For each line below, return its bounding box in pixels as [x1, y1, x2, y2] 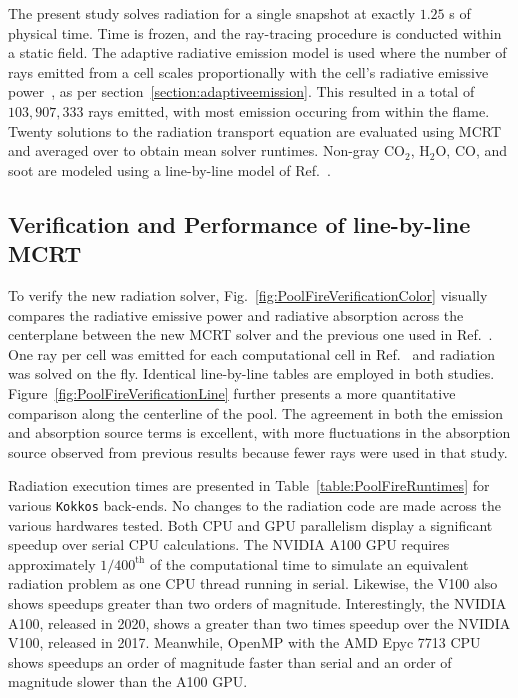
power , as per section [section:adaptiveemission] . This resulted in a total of [8, 81, 475, 102]
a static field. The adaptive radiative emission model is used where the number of [8, 42, 507, 63]
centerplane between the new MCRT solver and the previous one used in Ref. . [8, 324, 493, 345]
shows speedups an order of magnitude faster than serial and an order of [8, 651, 452, 672]
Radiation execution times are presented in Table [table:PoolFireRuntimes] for [8, 475, 490, 496]
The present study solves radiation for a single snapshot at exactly [8, 3, 416, 23]
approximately [8, 553, 96, 574]
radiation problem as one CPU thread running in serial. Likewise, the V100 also [8, 573, 498, 594]
